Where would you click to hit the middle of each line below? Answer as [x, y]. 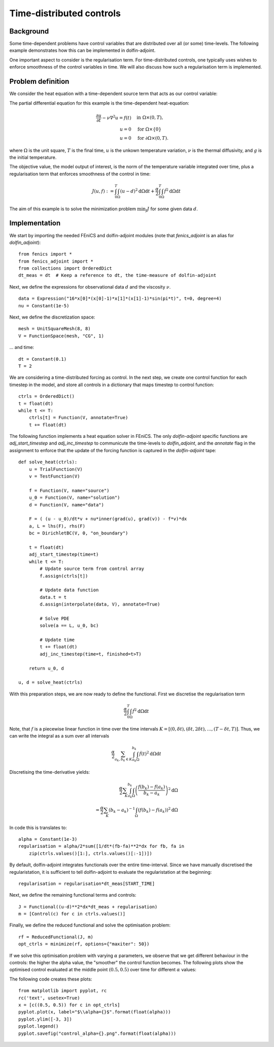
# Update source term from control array [92, 569]
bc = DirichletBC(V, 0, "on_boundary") [78, 533]
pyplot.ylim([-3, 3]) [45, 1019]
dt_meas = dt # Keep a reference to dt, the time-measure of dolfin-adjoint [117, 275]
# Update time [57, 640]
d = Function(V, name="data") [66, 505]
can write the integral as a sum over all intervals [59, 736]
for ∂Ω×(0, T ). [153, 138]
